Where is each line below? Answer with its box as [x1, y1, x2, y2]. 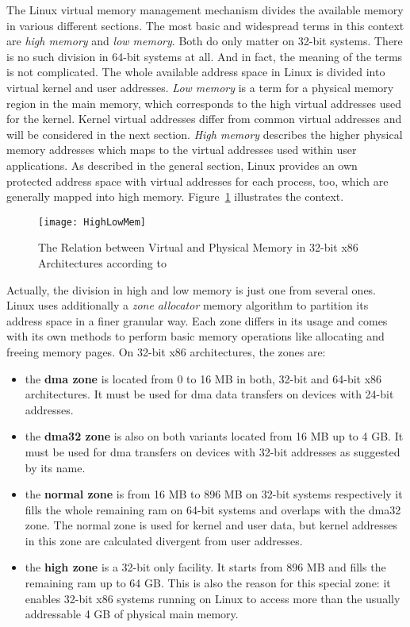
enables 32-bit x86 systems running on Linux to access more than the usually [25, 590, 400, 606]
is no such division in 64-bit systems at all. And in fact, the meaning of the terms [6, 48, 403, 64]
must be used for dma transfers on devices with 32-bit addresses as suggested [25, 443, 400, 460]
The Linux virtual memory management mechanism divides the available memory [6, 2, 404, 17]
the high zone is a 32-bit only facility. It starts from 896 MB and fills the [25, 559, 386, 575]
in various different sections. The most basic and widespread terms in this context [6, 17, 404, 33]
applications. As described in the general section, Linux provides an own [6, 156, 358, 173]
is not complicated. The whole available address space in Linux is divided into [6, 63, 385, 80]
